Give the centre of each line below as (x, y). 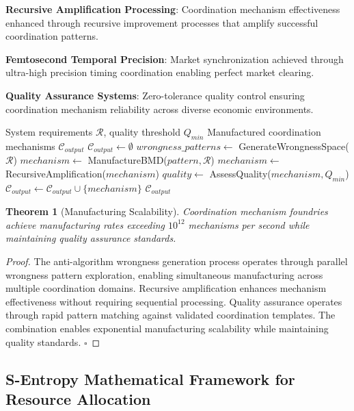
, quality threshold (142, 132)
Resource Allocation (78, 398)
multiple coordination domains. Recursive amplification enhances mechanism (166, 288)
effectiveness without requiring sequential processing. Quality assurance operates (174, 301)
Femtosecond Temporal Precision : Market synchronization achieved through (175, 59)
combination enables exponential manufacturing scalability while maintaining (167, 328)
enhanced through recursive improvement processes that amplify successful (162, 22)
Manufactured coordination (264, 132)
